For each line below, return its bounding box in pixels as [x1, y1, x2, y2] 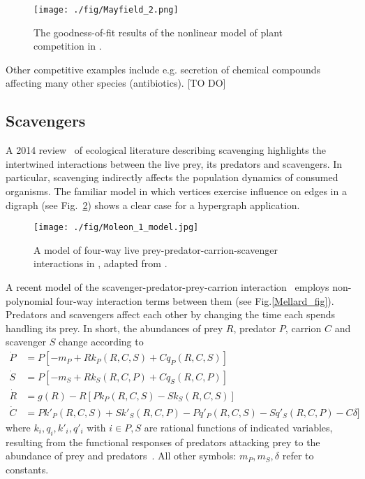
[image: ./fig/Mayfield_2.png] [33, 5, 179, 15]
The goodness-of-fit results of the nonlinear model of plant [33, 24, 283, 39]
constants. [6, 462, 49, 476]
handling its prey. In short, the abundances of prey [6, 320, 223, 335]
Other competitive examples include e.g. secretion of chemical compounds [6, 62, 320, 76]
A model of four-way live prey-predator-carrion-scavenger [33, 242, 278, 257]
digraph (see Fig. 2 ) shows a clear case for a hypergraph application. [6, 197, 300, 212]
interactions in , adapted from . [33, 256, 167, 271]
